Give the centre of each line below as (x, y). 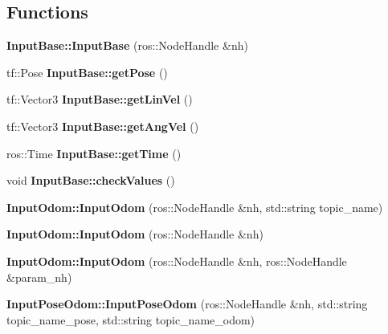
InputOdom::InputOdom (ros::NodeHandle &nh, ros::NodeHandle (177, 261)
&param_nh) (39, 277)
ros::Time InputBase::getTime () (94, 153)
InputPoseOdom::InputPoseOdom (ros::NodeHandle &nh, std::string (187, 304)
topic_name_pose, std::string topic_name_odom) (131, 319)
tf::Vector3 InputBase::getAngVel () (103, 126)
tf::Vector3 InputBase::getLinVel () (100, 99)
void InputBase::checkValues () (91, 180)
